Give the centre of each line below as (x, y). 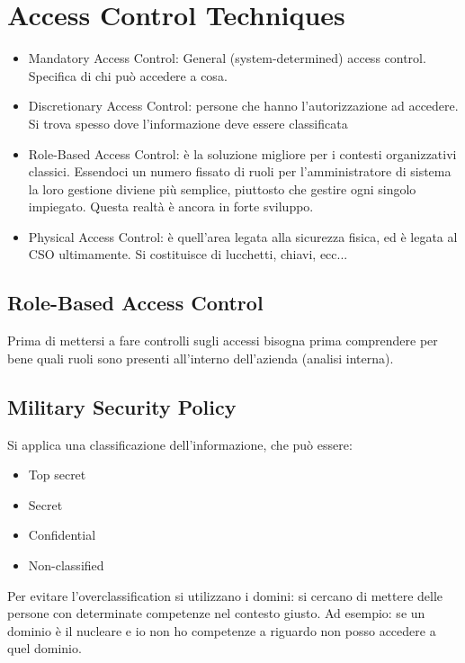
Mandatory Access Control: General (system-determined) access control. (227, 58)
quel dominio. (45, 648)
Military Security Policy (122, 406)
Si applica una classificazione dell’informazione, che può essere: (180, 444)
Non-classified (66, 565)
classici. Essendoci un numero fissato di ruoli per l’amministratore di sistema (240, 171)
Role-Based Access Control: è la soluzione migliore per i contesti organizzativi (242, 153)
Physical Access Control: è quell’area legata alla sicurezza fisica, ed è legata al (243, 236)
